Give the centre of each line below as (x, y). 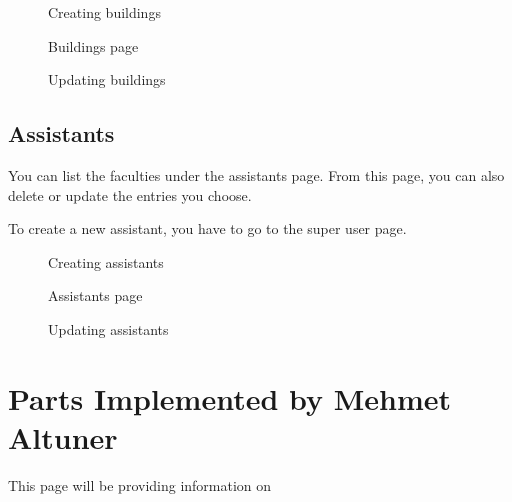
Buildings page (93, 45)
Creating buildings (104, 12)
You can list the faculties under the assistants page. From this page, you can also (256, 174)
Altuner (63, 436)
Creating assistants (106, 261)
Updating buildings (107, 79)
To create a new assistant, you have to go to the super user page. (207, 228)
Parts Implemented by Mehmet (230, 397)
